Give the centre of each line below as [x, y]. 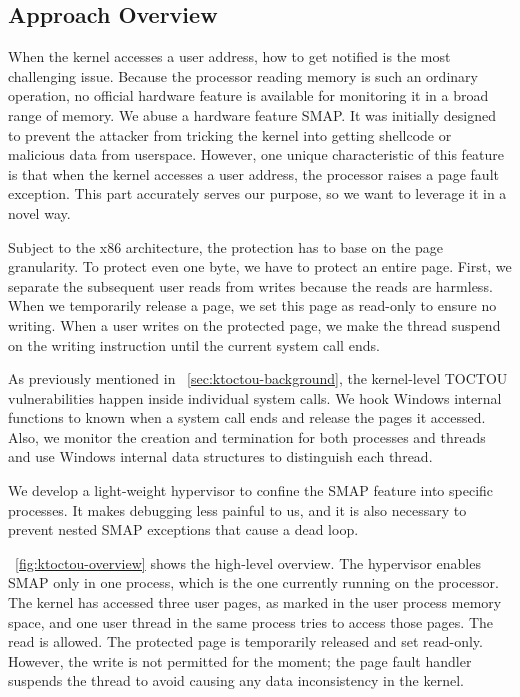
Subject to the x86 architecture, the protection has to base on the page [226, 246]
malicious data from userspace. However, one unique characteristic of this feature [256, 154]
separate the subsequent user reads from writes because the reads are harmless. [250, 285]
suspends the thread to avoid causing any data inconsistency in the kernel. [236, 680]
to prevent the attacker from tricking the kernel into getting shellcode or [230, 134]
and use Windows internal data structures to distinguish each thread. [220, 456]
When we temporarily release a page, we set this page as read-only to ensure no [252, 305]
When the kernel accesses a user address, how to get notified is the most [229, 56]
